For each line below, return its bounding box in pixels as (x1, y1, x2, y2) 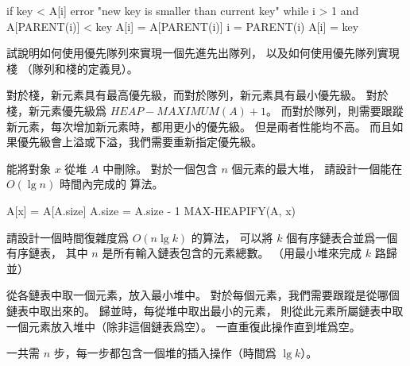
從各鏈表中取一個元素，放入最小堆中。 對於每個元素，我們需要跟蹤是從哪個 (6, 287, 400, 303)
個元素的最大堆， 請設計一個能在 (231, 160, 403, 176)
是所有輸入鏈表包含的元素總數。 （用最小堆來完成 (102, 245, 362, 261)
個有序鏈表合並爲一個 (286, 229, 398, 245)
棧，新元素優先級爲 (6, 102, 106, 118)
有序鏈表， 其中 (6, 245, 88, 261)
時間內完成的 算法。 (59, 175, 164, 192)
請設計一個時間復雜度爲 (6, 229, 129, 245)
